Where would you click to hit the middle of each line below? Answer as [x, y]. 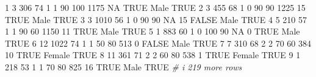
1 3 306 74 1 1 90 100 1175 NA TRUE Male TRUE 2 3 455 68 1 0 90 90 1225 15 [155, 7]
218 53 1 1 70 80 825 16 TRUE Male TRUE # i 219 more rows [124, 66]
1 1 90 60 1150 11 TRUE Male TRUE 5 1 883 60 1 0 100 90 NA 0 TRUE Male [153, 31]
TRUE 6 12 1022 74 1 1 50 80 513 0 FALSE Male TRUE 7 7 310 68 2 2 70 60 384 [158, 43]
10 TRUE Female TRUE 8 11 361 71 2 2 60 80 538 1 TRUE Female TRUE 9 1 [153, 55]
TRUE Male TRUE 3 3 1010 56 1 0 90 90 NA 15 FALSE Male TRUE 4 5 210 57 [156, 19]
